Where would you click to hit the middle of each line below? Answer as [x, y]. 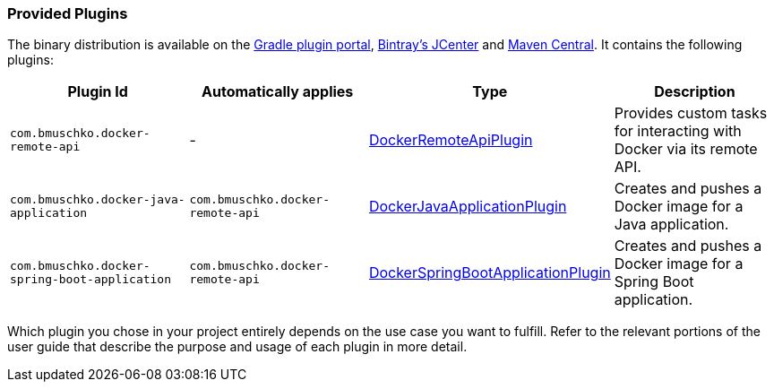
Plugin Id [98, 92]
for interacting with [678, 131]
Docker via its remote [686, 149]
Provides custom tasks [691, 113]
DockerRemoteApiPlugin [451, 140]
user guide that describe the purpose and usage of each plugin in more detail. [237, 347]
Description [695, 92]
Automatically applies [278, 92]
